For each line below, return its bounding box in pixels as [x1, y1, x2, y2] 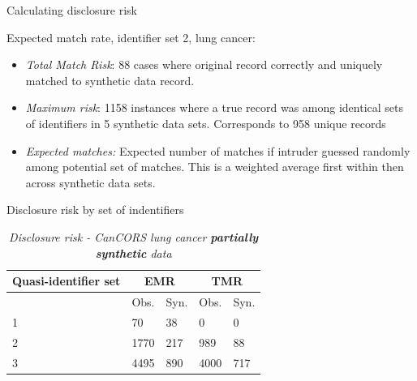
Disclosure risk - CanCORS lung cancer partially [9, 228, 259, 245]
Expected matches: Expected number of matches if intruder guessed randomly [25, 142, 411, 159]
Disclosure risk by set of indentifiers [6, 201, 184, 218]
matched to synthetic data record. [25, 71, 195, 88]
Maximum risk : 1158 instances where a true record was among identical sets [25, 99, 404, 116]
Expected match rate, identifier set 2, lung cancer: [6, 28, 256, 45]
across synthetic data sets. [25, 173, 156, 190]
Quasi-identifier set [12, 272, 121, 289]
